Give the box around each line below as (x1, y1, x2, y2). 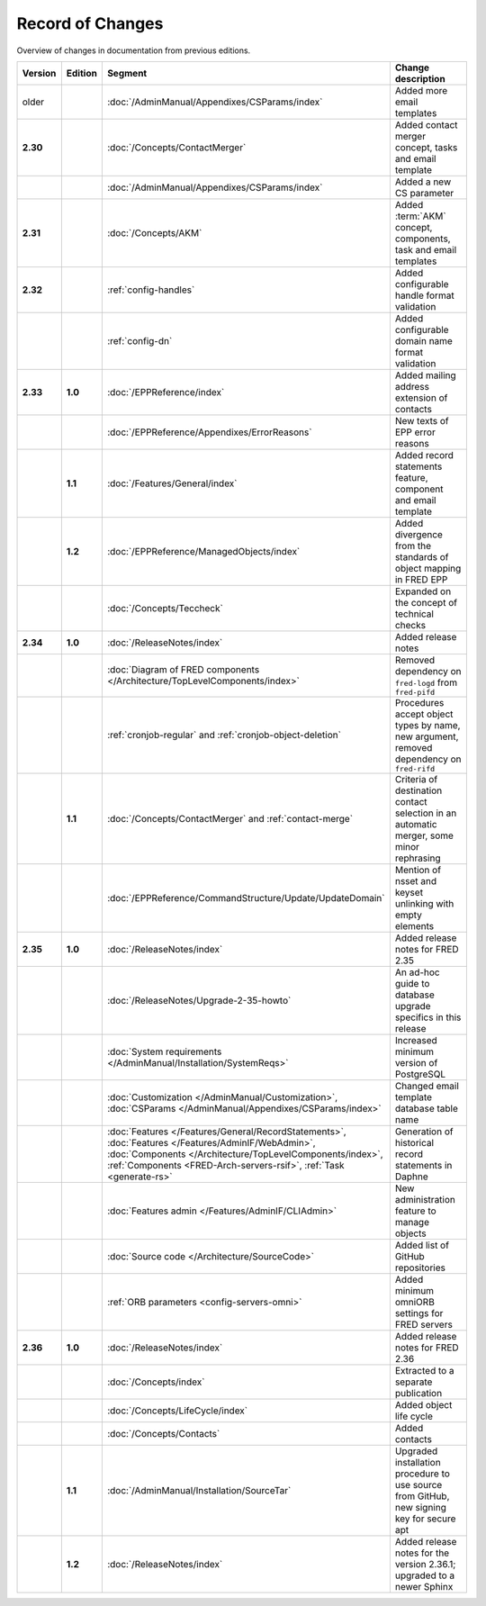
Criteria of (394, 772, 438, 785)
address (394, 380, 429, 392)
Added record (394, 448, 454, 461)
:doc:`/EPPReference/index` (106, 385, 225, 398)
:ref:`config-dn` (106, 334, 173, 347)
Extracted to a (394, 1364, 454, 1376)
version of (394, 1056, 438, 1069)
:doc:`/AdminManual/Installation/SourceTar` (106, 1484, 292, 1496)
